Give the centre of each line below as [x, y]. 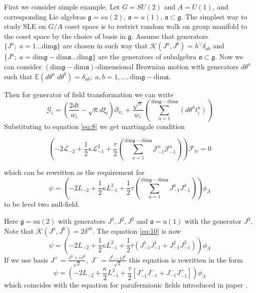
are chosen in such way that [105, 46]
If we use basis [26, 259]
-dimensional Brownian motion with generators [167, 66]
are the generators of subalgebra [147, 57]
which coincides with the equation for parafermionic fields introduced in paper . [126, 285]
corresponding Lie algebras [45, 16]
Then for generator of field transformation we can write [89, 94]
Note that [19, 230]
